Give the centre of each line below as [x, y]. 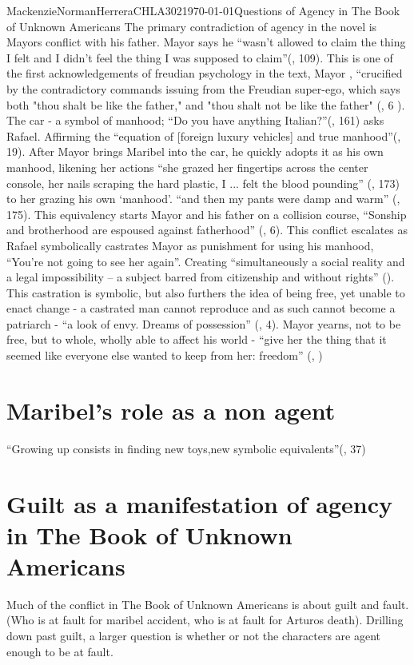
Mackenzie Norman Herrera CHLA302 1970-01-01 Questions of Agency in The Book [203, 10]
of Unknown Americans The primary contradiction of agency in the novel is [192, 26]
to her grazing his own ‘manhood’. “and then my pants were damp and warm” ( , [203, 199]
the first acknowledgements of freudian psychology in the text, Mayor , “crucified [205, 73]
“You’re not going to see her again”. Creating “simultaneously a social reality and [206, 261]
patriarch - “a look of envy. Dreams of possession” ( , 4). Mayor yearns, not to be [204, 323]
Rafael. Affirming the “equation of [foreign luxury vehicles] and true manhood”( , [204, 135]
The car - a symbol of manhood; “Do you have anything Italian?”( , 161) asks [195, 120]
